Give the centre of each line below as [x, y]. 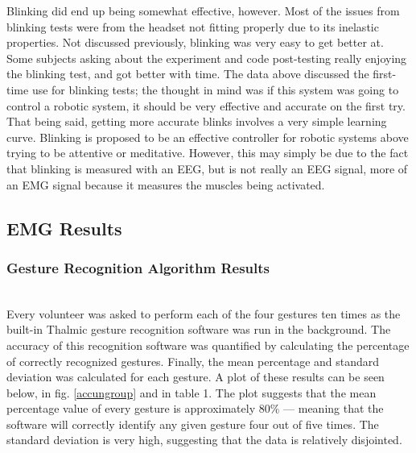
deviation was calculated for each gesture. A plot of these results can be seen [196, 377]
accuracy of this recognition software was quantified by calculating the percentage [208, 345]
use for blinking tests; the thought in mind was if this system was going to [215, 89]
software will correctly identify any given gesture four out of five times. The [193, 424]
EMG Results [64, 228]
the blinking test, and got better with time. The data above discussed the [188, 74]
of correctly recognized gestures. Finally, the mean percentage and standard [193, 361]
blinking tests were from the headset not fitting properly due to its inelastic [193, 26]
